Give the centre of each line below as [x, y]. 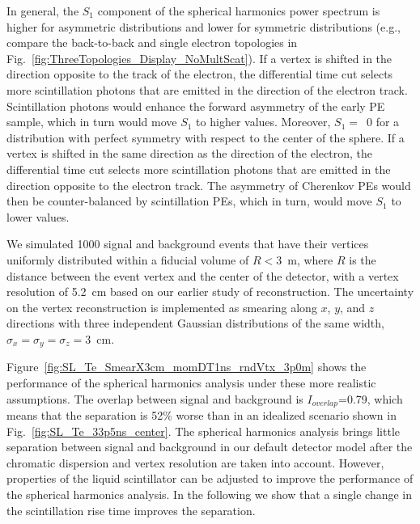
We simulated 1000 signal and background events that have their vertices [188, 244]
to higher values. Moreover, [263, 122]
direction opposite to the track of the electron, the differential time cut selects [200, 74]
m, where [310, 259]
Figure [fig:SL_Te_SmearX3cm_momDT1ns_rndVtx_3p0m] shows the [187, 367]
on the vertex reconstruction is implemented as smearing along [162, 307]
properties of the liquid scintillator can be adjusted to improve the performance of [210, 478]
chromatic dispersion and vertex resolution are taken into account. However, [195, 462]
